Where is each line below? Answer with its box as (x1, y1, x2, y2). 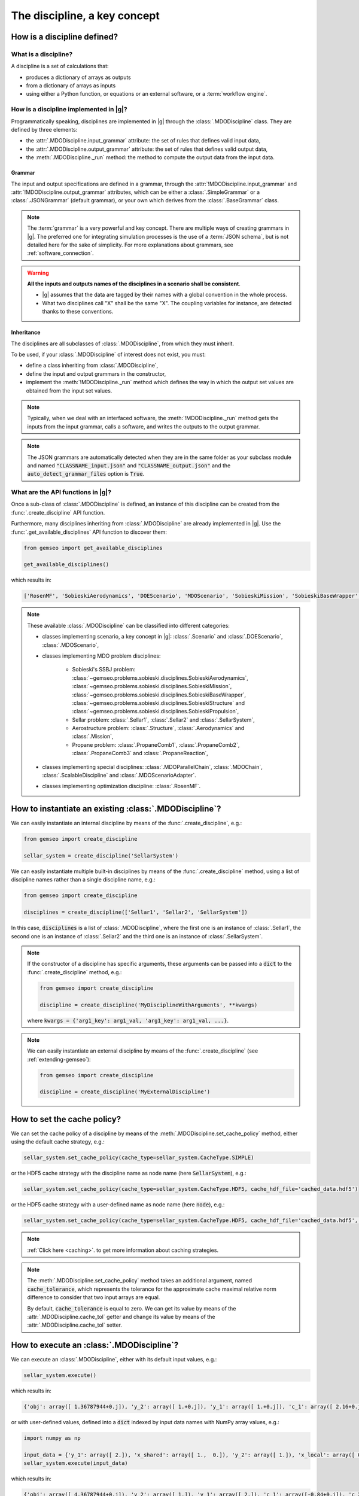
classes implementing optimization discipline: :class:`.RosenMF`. (42, 783, 201, 790)
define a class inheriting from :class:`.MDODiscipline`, (26, 362, 159, 369)
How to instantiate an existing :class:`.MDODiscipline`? (11, 804, 221, 814)
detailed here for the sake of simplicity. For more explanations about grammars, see (27, 241, 233, 248)
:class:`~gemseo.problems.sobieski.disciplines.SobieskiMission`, (72, 683, 232, 690)
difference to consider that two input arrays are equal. (27, 1294, 160, 1301)
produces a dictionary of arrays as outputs (26, 74, 132, 81)
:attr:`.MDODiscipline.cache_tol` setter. (27, 1321, 123, 1328)
